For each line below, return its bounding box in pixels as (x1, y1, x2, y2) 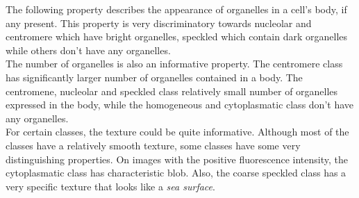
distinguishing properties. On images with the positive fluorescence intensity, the (6, 151, 349, 166)
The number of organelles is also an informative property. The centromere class (6, 56, 343, 71)
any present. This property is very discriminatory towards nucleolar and (6, 15, 312, 30)
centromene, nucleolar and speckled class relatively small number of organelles (6, 83, 338, 98)
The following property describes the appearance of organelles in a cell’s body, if (6, 2, 347, 16)
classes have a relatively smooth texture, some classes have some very (6, 138, 301, 152)
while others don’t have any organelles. (6, 42, 171, 57)
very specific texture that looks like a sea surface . (6, 179, 215, 193)
